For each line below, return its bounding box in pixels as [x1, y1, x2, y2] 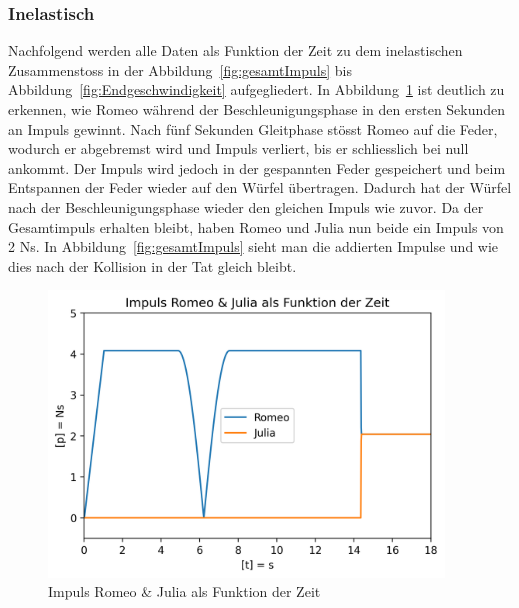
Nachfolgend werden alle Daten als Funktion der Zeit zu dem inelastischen [8, 40, 463, 61]
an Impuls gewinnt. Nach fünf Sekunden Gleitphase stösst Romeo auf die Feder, [8, 118, 498, 139]
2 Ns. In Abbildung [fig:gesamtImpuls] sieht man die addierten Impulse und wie [8, 236, 499, 257]
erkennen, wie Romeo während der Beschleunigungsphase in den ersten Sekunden [8, 99, 506, 119]
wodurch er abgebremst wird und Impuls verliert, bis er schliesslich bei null [8, 138, 469, 159]
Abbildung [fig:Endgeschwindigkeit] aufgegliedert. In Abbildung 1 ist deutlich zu [8, 79, 505, 100]
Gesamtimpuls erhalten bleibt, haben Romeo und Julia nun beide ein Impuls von [8, 216, 504, 237]
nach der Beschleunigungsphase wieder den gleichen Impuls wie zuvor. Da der [8, 196, 484, 217]
